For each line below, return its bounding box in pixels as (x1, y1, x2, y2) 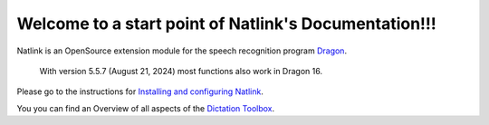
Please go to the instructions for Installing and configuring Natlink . (16, 86, 264, 97)
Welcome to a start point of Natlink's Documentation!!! (16, 14, 436, 34)
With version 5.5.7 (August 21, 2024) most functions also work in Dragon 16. (39, 65, 323, 76)
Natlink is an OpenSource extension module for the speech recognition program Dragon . (16, 45, 348, 56)
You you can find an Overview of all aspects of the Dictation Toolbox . (16, 102, 275, 113)
